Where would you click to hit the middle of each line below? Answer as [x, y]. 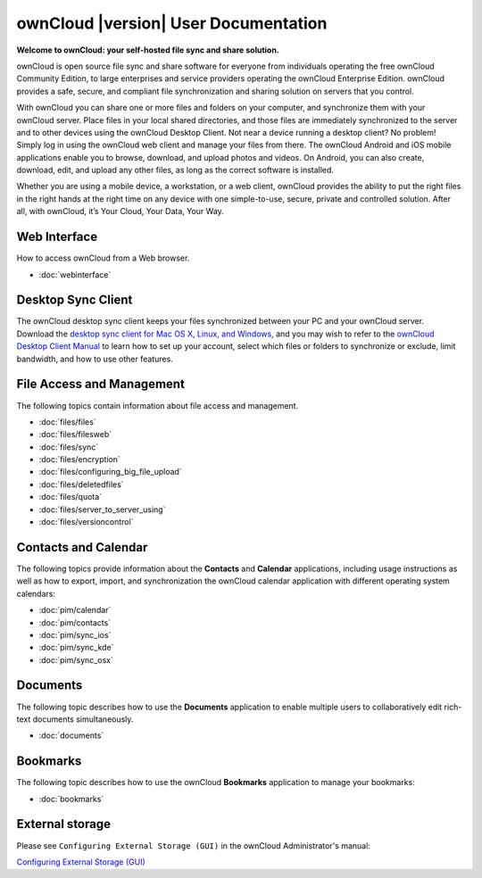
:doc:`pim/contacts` [75, 622]
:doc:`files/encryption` [79, 460]
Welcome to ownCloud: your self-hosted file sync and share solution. [148, 50]
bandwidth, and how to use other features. [95, 359]
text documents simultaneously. [75, 719]
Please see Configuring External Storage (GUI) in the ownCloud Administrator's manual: [193, 845]
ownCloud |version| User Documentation [172, 23]
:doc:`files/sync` [69, 447]
